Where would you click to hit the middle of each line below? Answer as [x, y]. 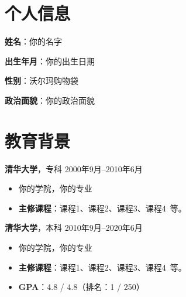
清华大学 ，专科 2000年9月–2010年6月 [74, 168]
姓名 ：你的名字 [33, 41]
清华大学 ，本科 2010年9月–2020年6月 [74, 228]
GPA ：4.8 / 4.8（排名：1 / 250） [81, 287]
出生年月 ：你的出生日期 [50, 61]
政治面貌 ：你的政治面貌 [50, 100]
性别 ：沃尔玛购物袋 [42, 81]
